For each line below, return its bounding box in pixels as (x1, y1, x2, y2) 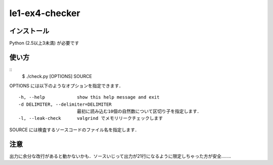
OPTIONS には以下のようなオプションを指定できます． (9, 82, 124, 89)
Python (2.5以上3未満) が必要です (9, 40, 79, 46)
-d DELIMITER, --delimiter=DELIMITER (18, 101, 112, 107)
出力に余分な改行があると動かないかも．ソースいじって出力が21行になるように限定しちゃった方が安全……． (9, 153, 234, 159)
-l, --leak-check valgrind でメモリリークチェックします (18, 116, 163, 121)
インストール (9, 27, 50, 35)
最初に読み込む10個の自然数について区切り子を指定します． (76, 108, 202, 114)
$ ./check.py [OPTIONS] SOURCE (22, 73, 92, 79)
